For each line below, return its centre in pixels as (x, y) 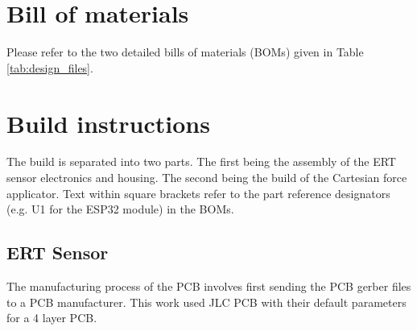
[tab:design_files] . (50, 67)
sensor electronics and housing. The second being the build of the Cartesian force (207, 178)
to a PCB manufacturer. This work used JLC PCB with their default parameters (206, 302)
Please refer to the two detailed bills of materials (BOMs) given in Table (185, 52)
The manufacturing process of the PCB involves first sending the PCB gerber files (209, 286)
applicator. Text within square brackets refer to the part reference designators (198, 193)
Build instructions (108, 123)
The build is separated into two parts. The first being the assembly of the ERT (201, 161)
